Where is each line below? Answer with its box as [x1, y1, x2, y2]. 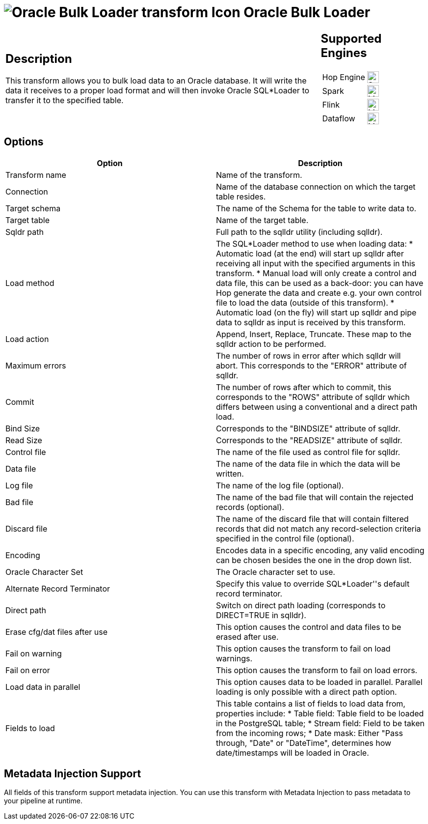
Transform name [5, 170, 66, 180]
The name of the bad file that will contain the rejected [216, 492, 414, 502]
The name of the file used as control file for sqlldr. [216, 447, 401, 457]
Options [4, 136, 44, 148]
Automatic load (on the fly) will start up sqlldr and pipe [216, 307, 417, 317]
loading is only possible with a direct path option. [216, 686, 397, 697]
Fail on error [5, 665, 50, 675]
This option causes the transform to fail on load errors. [216, 665, 418, 675]
